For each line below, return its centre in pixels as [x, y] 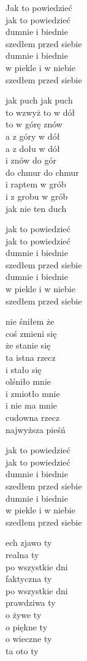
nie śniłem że [30, 321]
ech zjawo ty [29, 542]
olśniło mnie [28, 381]
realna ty [22, 554]
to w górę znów [34, 124]
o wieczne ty [29, 639]
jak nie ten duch [36, 208]
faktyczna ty [29, 579]
